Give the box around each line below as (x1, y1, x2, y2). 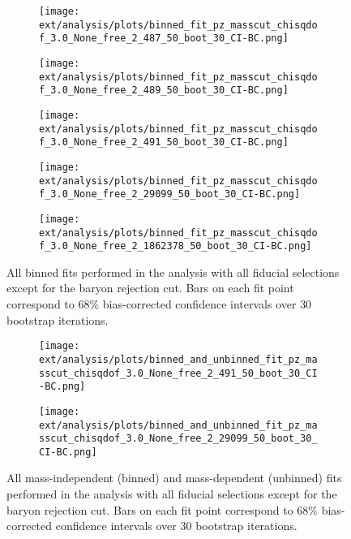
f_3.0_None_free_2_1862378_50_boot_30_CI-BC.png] (39, 240, 312, 252)
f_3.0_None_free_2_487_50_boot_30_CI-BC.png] (39, 32, 289, 45)
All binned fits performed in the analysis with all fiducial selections (6, 263, 340, 280)
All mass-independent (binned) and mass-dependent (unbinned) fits (6, 469, 342, 486)
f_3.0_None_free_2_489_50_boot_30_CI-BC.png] (39, 84, 289, 97)
